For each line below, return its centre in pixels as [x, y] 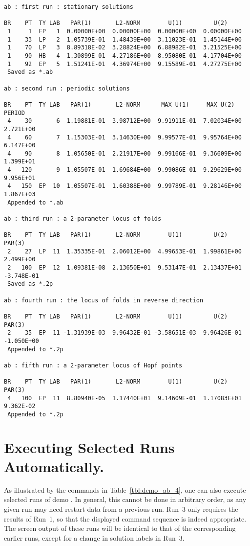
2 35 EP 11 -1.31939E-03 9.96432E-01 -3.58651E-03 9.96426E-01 [125, 333]
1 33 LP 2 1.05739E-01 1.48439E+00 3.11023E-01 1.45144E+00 [125, 39]
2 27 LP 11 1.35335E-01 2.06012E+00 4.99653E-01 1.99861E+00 [125, 251]
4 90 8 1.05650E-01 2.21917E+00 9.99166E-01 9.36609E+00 [125, 153]
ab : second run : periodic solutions [67, 88]
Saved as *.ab [30, 72]
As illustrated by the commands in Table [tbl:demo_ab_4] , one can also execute [125, 489]
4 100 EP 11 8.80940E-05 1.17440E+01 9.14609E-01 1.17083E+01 [125, 398]
